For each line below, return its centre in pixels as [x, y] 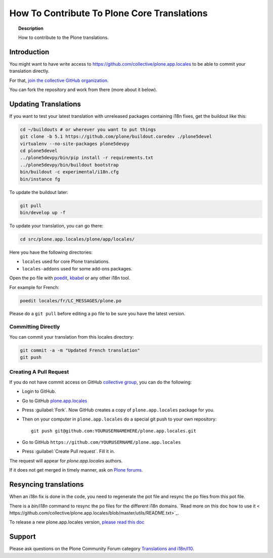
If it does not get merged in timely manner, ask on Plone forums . [76, 470]
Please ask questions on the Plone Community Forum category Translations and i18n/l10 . [102, 549]
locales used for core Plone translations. [66, 262]
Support [22, 537]
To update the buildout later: [39, 192]
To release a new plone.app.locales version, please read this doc [77, 522]
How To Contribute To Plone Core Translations [108, 13]
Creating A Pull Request [39, 372]
